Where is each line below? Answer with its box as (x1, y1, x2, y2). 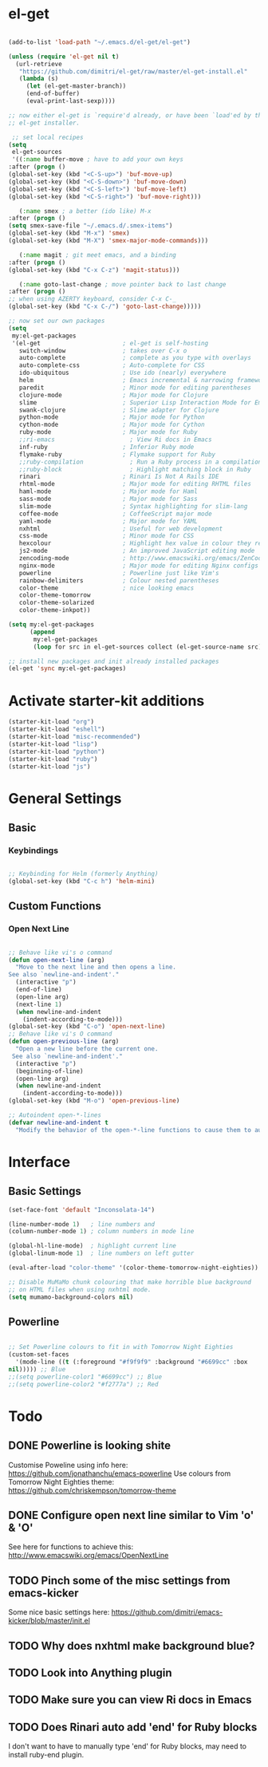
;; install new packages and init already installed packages (8, 657, 219, 665)
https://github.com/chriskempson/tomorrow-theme (8, 1485, 177, 1495)
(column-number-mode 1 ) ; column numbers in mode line (8, 1228, 195, 1236)
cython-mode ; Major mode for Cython (18, 420, 205, 429)
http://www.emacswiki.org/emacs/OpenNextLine (8, 1551, 169, 1560)
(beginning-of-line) (15, 1067, 84, 1075)
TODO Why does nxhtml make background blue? (8, 1639, 255, 1652)
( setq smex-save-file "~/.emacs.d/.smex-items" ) (8, 222, 173, 230)
